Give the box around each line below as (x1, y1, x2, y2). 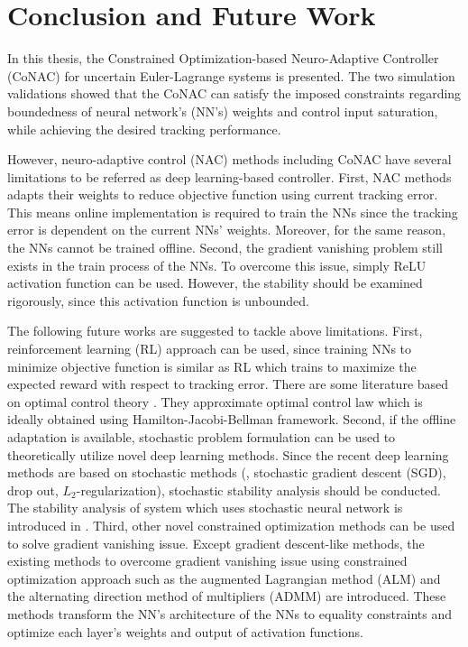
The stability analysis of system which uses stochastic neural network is (7, 498, 403, 517)
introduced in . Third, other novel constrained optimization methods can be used (7, 515, 455, 534)
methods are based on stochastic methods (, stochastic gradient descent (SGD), (7, 463, 446, 482)
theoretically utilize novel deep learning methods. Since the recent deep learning (7, 445, 449, 464)
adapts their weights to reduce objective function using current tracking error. (7, 185, 438, 204)
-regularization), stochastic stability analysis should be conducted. (76, 480, 441, 499)
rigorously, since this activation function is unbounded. (7, 291, 309, 310)
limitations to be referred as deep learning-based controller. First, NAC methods (7, 167, 452, 186)
